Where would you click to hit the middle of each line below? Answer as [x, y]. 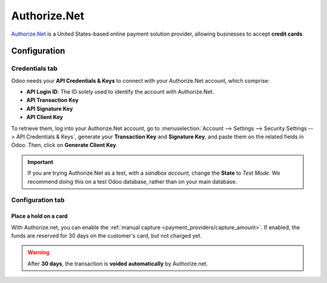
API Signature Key [50, 108]
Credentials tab [34, 68]
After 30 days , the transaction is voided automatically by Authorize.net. [118, 264]
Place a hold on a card [39, 216]
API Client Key [45, 117]
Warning [38, 252]
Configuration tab [38, 200]
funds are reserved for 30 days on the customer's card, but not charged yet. [107, 235]
